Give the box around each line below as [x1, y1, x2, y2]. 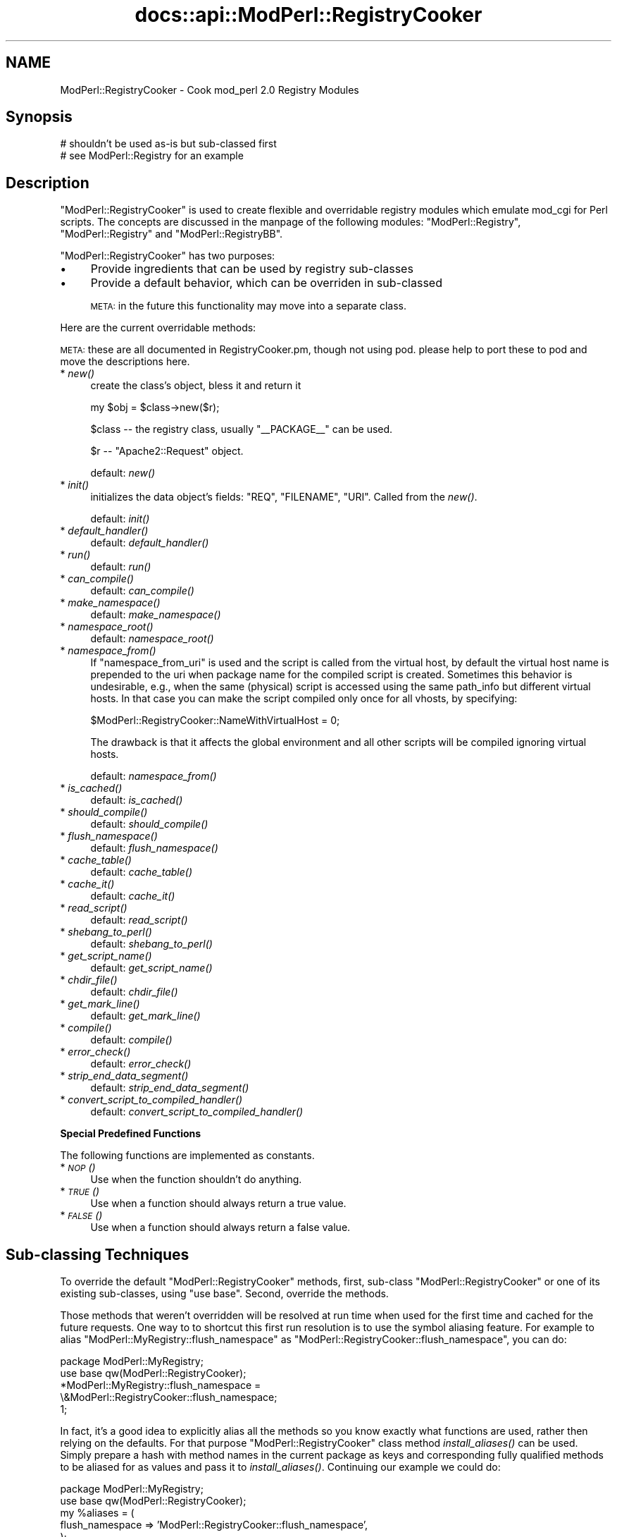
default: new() [90, 467, 156, 479]
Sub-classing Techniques [6, 1245, 189, 1263]
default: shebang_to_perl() [90, 938, 213, 950]
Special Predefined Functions [60, 1127, 201, 1140]
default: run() [90, 561, 151, 573]
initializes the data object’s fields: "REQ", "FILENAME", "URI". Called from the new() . [90, 491, 478, 503]
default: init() [90, 513, 150, 525]
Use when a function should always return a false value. [90, 1221, 351, 1234]
